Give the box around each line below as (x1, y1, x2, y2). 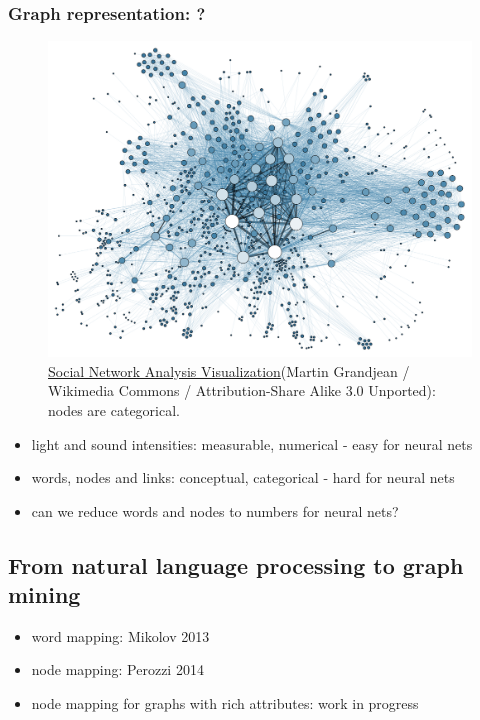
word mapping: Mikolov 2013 (31, 625, 210, 646)
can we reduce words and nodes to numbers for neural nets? (31, 500, 399, 521)
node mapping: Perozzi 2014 (31, 659, 204, 680)
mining (8, 579, 81, 610)
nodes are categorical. (48, 399, 180, 420)
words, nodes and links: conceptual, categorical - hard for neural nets (31, 467, 455, 488)
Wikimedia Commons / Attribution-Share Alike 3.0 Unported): (48, 380, 436, 401)
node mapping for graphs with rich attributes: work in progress (31, 693, 419, 714)
